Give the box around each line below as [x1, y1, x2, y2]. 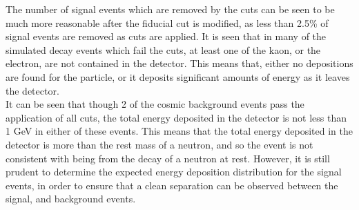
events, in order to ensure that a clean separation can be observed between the [6, 178, 338, 192]
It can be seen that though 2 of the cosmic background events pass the [6, 97, 304, 111]
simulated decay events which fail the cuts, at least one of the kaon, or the [6, 42, 321, 57]
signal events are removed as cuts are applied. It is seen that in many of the [6, 29, 327, 44]
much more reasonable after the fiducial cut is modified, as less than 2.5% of [6, 15, 329, 30]
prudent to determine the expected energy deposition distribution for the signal [6, 164, 342, 179]
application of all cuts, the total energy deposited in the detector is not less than [6, 110, 347, 124]
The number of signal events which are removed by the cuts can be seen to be [6, 2, 335, 16]
